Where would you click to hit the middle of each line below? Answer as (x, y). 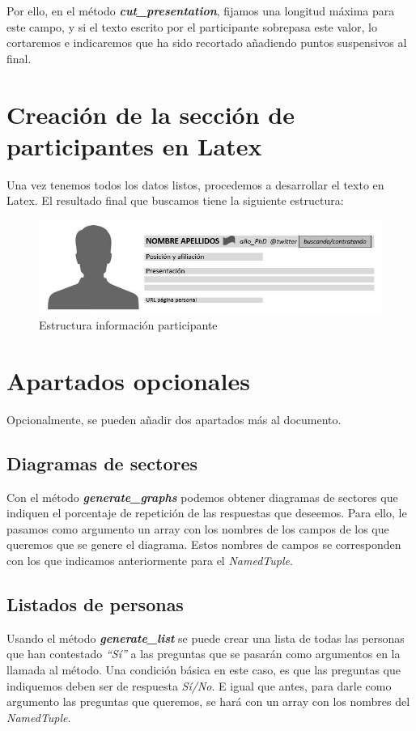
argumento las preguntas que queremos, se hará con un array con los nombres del (208, 701)
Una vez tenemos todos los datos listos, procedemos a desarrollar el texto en (195, 184)
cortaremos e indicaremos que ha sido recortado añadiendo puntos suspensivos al (207, 42)
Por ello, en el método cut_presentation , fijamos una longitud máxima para (201, 11)
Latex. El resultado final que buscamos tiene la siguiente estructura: (175, 200)
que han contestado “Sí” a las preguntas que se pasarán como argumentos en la (204, 654)
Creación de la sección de (151, 114)
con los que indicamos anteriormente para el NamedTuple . (150, 560)
